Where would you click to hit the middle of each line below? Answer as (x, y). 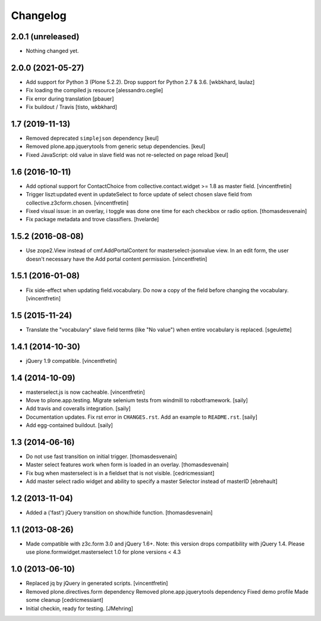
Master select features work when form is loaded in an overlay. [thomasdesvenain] (127, 465)
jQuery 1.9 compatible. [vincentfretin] (71, 360)
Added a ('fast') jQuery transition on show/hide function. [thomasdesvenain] (119, 513)
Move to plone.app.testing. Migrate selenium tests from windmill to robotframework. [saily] (137, 400)
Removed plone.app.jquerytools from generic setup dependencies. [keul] (116, 146)
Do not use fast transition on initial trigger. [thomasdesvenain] (102, 457)
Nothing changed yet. (53, 51)
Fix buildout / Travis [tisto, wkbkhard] (71, 107)
